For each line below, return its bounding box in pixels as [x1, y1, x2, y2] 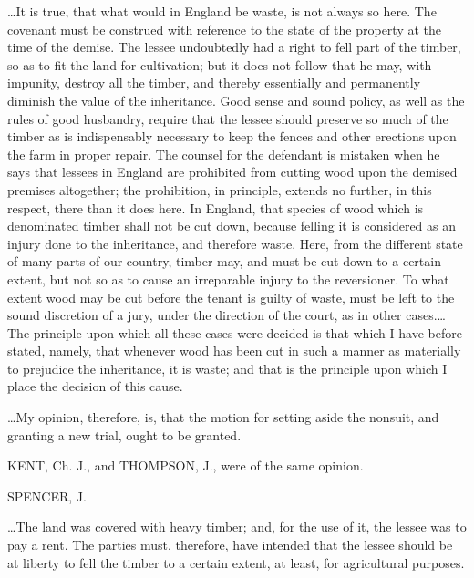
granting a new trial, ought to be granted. [7, 425, 242, 444]
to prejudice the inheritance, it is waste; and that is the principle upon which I [7, 358, 448, 377]
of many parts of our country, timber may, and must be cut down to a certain [7, 252, 441, 271]
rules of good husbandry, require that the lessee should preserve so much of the [7, 108, 448, 128]
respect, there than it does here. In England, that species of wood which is [7, 198, 424, 217]
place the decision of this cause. [7, 377, 183, 396]
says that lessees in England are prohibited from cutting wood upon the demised [7, 162, 458, 181]
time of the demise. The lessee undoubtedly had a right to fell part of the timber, [7, 37, 461, 57]
